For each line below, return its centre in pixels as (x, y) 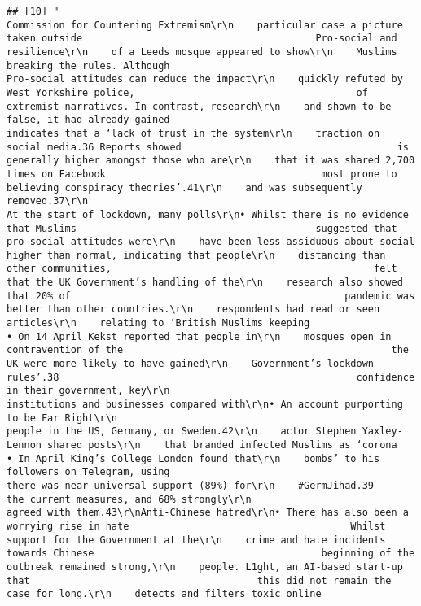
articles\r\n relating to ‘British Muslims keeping (158, 323)
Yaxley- (382, 432)
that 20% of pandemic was (211, 296)
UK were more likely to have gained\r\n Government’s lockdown (191, 364)
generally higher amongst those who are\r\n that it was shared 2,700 (211, 161)
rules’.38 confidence (211, 377)
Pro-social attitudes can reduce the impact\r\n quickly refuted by (205, 79)
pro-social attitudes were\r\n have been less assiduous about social (211, 242)
